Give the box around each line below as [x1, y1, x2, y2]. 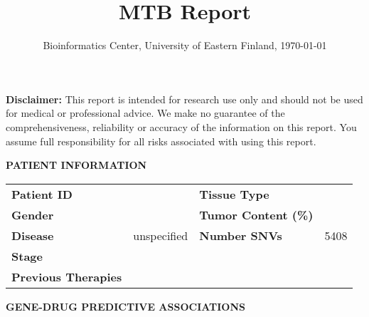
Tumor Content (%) [199, 206, 314, 223]
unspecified [133, 227, 188, 244]
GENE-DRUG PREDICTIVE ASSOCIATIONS [6, 298, 246, 313]
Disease [11, 227, 54, 244]
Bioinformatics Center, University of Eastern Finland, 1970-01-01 [43, 38, 327, 53]
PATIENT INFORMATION [6, 157, 147, 172]
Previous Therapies [11, 268, 122, 285]
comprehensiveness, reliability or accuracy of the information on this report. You [6, 119, 357, 134]
